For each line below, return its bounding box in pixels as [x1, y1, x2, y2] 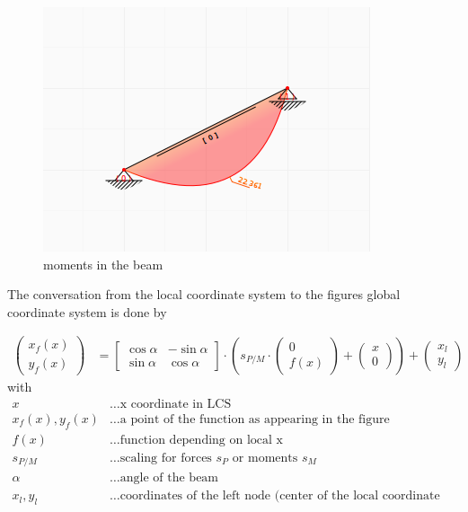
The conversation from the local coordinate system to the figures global [7, 285, 401, 304]
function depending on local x [119, 433, 283, 446]
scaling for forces [119, 451, 212, 464]
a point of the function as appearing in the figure [119, 412, 390, 426]
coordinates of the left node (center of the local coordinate [119, 490, 440, 503]
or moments [232, 451, 298, 464]
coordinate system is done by [7, 302, 167, 321]
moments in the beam [43, 254, 163, 273]
